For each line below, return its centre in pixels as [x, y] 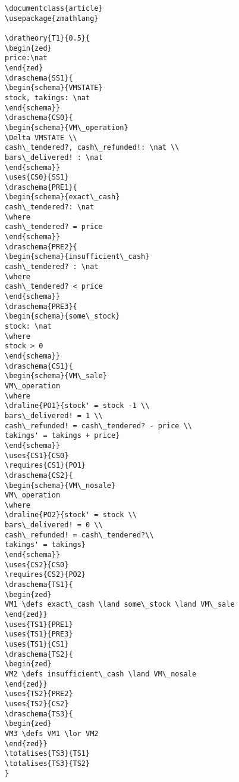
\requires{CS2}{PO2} [45, 575]
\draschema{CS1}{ [39, 366]
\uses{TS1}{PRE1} [39, 624]
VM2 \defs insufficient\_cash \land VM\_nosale [101, 674]
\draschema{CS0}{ [39, 118]
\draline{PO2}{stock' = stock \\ [71, 515]
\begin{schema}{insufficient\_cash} [77, 257]
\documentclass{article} [54, 8]
